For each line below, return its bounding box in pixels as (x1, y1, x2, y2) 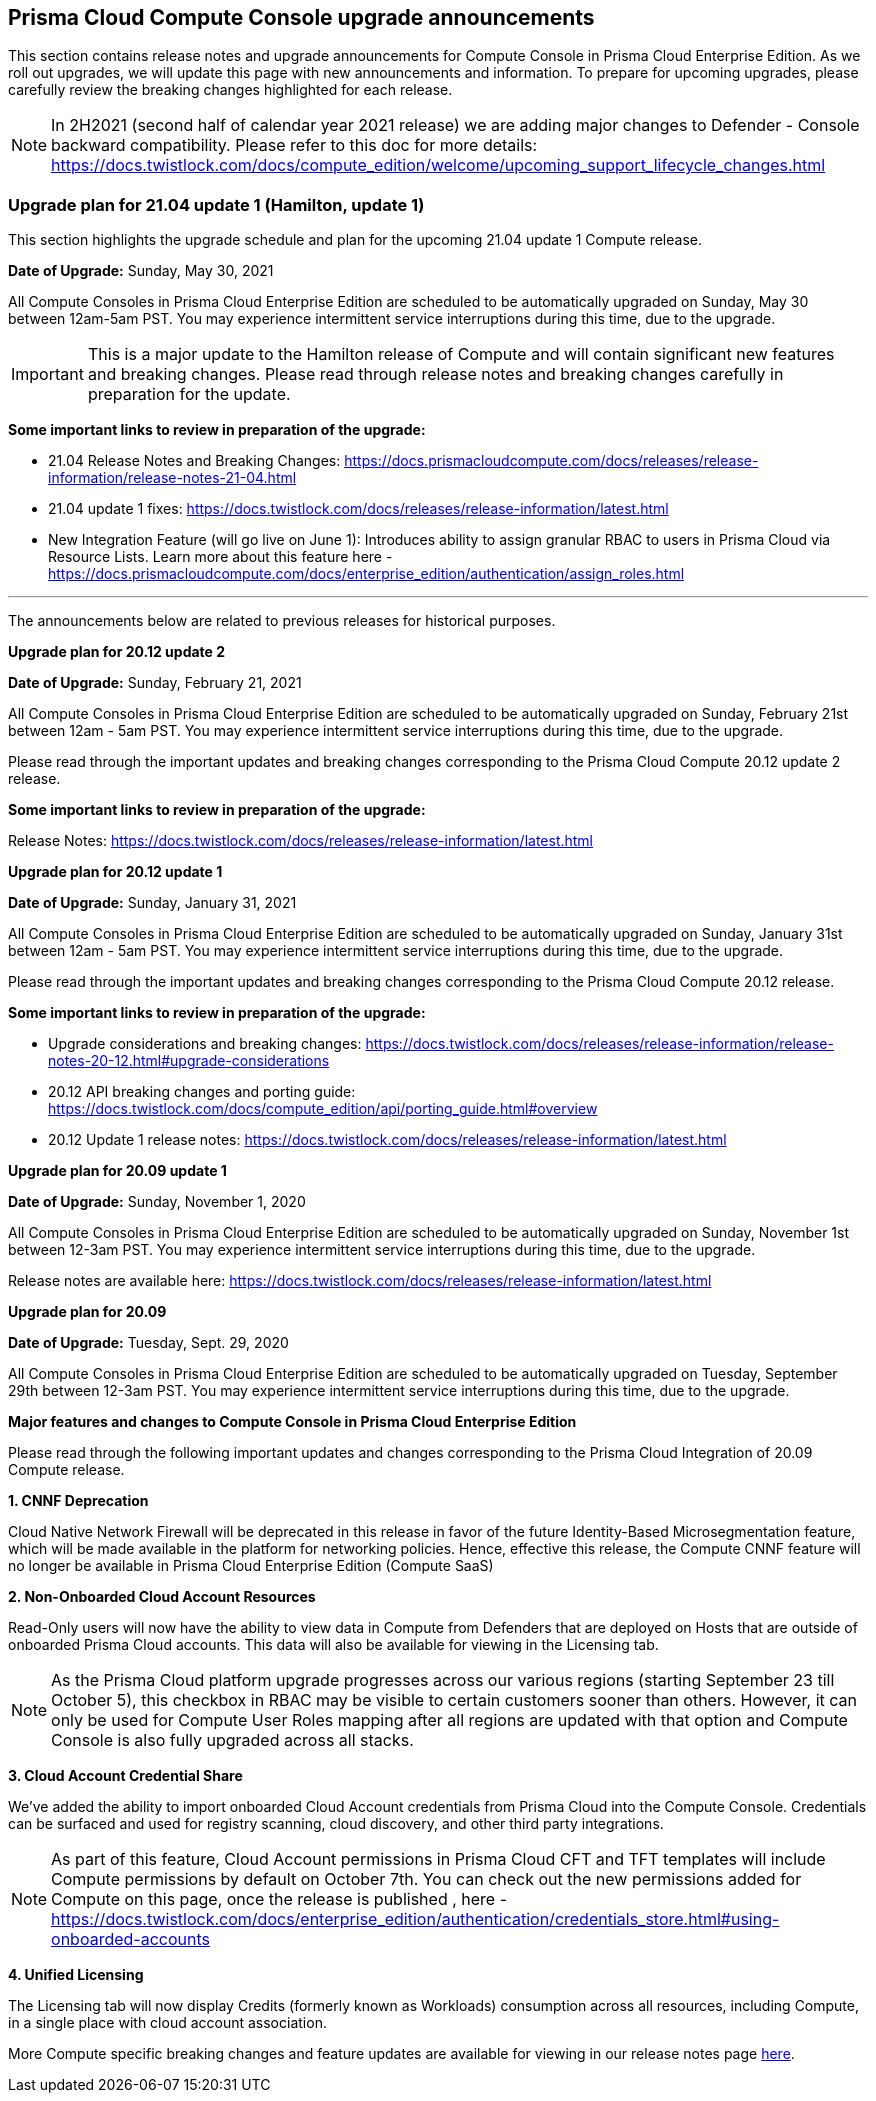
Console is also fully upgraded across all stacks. (51, 1730, 414, 1751)
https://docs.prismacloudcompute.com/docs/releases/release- (344, 452, 759, 470)
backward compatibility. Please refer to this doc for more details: (51, 135, 538, 156)
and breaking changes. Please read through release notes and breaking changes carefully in (87, 364, 784, 385)
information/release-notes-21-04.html (48, 469, 297, 487)
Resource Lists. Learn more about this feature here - (48, 548, 393, 566)
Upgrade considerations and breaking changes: (48, 1035, 362, 1053)
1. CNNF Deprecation (8, 1492, 149, 1510)
